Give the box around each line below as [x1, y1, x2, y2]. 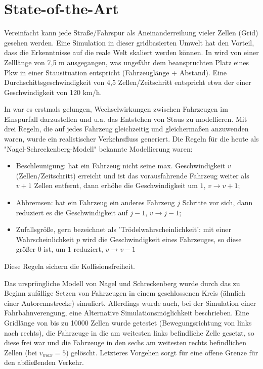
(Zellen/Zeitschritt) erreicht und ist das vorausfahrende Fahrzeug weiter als [16, 170, 249, 180]
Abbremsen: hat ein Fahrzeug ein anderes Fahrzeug [16, 197, 175, 208]
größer [16, 244, 35, 254]
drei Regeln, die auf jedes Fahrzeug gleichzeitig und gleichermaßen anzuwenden [4, 123, 249, 134]
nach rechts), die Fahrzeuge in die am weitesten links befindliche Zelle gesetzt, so [4, 327, 254, 338]
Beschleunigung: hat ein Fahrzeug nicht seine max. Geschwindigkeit [16, 160, 226, 171]
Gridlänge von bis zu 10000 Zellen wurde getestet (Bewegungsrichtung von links [4, 317, 252, 328]
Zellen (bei [4, 347, 37, 357]
